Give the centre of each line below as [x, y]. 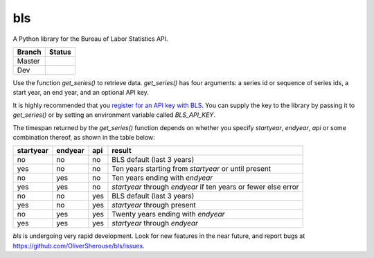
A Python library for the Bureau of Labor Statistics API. [91, 39]
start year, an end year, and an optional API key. [81, 93]
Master [29, 61]
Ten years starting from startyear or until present [192, 169]
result [122, 151]
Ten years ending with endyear [162, 178]
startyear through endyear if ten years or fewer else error [205, 187]
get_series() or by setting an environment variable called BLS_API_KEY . [114, 115]
